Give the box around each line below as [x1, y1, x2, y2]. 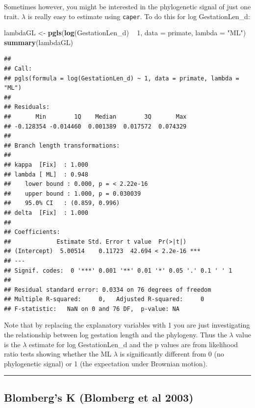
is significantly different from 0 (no [120, 349, 224, 359]
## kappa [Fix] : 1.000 [4, 161, 88, 168]
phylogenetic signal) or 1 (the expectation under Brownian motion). [4, 358, 207, 368]
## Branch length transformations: [4, 142, 120, 149]
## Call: [4, 65, 32, 73]
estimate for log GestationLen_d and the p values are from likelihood [29, 339, 238, 349]
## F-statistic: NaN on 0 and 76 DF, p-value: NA [4, 305, 179, 312]
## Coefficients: [4, 229, 60, 236]
